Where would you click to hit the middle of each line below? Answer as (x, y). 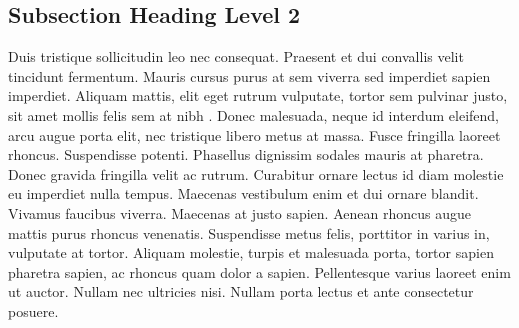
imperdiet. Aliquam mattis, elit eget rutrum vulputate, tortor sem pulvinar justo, (258, 95)
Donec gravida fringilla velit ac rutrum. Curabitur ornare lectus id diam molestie (256, 173)
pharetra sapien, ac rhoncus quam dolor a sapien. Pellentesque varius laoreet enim (259, 271)
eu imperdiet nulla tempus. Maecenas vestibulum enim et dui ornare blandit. (243, 193)
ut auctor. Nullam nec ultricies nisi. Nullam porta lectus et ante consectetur (241, 291)
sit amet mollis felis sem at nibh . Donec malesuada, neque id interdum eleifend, (253, 114)
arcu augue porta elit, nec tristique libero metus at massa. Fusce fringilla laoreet (254, 134)
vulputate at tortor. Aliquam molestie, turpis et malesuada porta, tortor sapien (251, 252)
